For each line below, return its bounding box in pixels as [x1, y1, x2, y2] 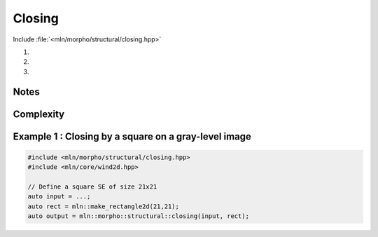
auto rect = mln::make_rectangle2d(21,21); [27, 202, 180, 210]
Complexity [13, 108, 65, 120]
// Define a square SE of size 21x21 [27, 182, 157, 191]
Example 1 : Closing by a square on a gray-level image [13, 130, 252, 142]
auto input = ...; [27, 193, 91, 201]
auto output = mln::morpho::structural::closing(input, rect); [27, 212, 250, 220]
